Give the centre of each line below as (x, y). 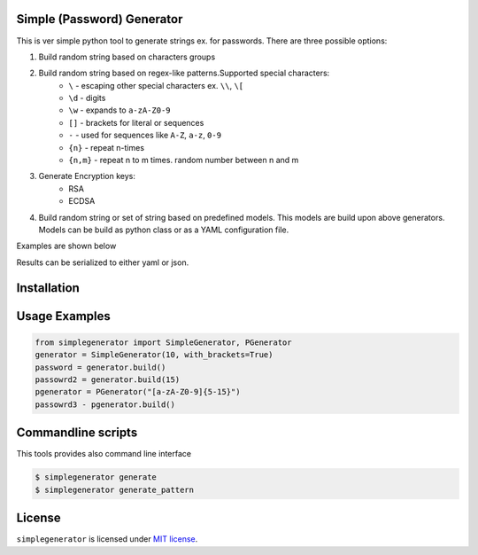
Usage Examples (63, 316)
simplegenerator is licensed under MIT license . (107, 539)
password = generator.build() (100, 367)
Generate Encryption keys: (87, 176)
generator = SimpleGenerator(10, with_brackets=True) (154, 355)
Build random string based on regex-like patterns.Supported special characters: (184, 73)
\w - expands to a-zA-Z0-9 (120, 110)
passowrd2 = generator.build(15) (108, 379)
